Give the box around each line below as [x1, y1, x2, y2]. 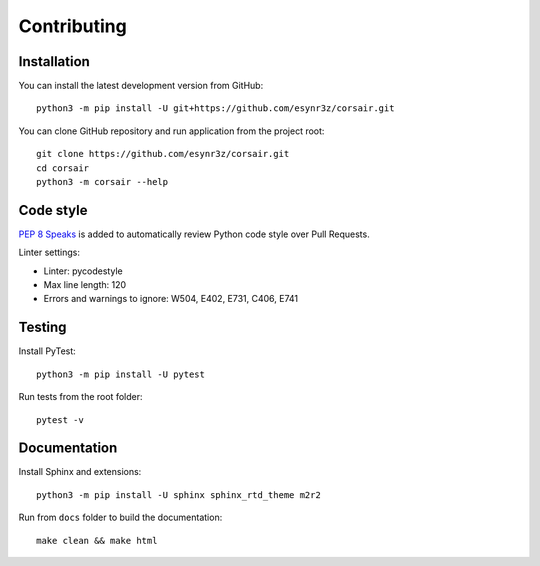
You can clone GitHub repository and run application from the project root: [18, 125, 325, 137]
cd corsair [36, 162, 90, 174]
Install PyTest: [18, 345, 77, 357]
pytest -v [36, 414, 84, 425]
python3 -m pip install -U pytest [36, 368, 205, 380]
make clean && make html [36, 535, 158, 546]
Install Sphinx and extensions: [18, 466, 142, 478]
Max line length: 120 [43, 279, 127, 291]
